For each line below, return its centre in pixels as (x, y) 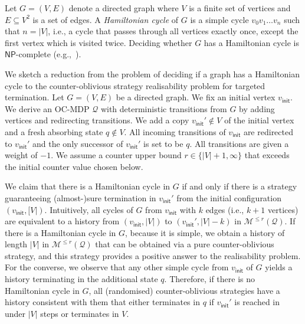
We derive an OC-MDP (47, 108)
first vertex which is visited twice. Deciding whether (99, 42)
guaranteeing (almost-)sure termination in (81, 197)
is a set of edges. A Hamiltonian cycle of (106, 19)
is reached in (257, 302)
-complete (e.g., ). (48, 54)
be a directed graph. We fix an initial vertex (196, 97)
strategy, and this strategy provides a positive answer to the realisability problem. (153, 255)
